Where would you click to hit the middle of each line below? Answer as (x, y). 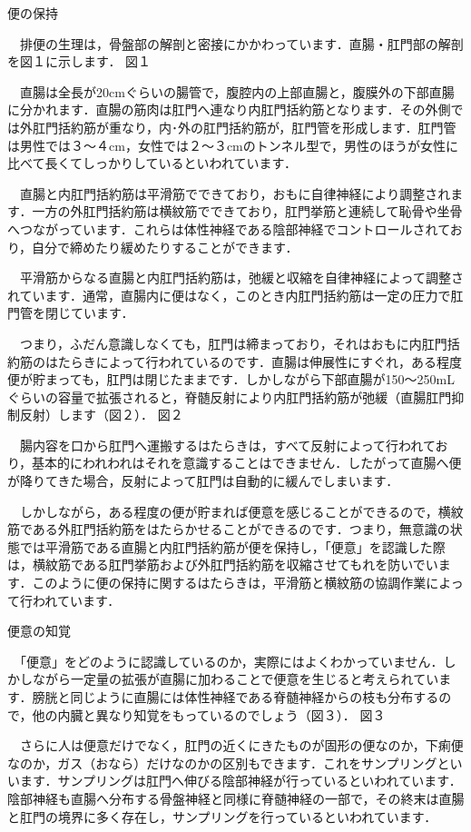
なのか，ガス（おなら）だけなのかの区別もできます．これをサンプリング (222, 763)
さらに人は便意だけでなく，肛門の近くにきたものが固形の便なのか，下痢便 (241, 745)
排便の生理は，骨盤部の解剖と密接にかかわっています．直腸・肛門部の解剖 (241, 43)
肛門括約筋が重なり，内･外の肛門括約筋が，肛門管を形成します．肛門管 (244, 127)
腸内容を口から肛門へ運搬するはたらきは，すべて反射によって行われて (227, 445)
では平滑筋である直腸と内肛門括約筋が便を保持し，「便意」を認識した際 (232, 546)
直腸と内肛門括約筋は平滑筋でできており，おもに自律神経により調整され (235, 193)
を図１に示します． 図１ (79, 61)
